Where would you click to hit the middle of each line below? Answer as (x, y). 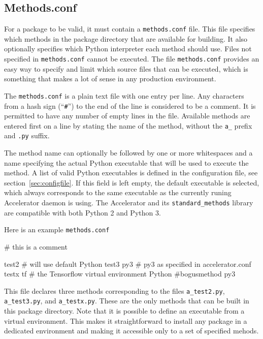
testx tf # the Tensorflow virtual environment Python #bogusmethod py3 (120, 274)
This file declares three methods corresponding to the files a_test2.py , (114, 290)
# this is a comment (36, 246)
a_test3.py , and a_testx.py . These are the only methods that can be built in (127, 301)
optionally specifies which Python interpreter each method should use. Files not (128, 49)
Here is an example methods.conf (57, 229)
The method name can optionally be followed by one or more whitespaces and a (128, 153)
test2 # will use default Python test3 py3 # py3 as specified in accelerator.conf (128, 264)
